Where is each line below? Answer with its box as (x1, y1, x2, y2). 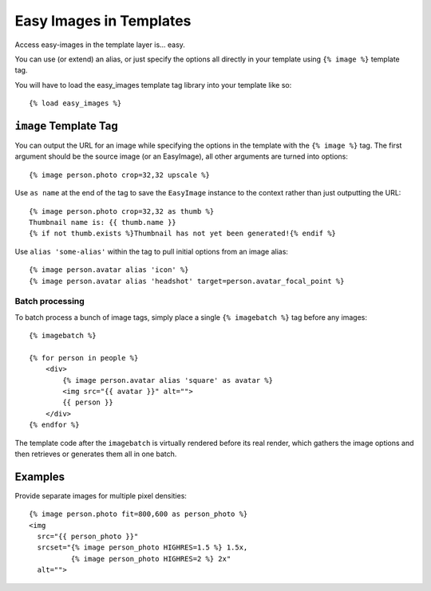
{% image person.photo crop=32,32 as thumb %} (29, 207, 215, 215)
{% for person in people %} (29, 353, 139, 362)
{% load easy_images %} (29, 99, 122, 108)
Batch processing (14, 296, 85, 307)
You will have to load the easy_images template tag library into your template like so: (14, 80, 292, 89)
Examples (14, 470, 65, 483)
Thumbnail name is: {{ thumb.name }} (29, 218, 177, 227)
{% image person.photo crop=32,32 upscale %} (29, 170, 211, 179)
